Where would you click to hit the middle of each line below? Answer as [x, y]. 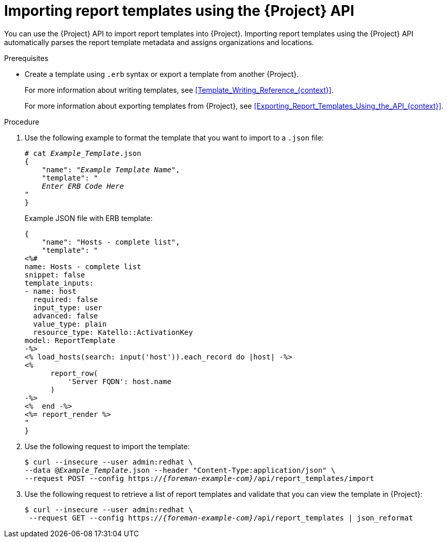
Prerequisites [26, 58]
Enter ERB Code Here [83, 186]
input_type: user [68, 307]
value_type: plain [70, 324]
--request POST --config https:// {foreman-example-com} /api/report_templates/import [199, 478]
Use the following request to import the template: [107, 446]
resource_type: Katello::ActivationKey [113, 332]
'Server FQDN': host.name [120, 381]
